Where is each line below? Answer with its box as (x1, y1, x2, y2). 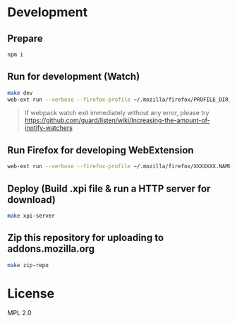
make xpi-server (7, 212, 55, 219)
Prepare (7, 33, 44, 45)
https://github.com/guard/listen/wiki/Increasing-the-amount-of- (24, 116, 210, 124)
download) (7, 194, 56, 206)
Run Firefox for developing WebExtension (7, 144, 194, 156)
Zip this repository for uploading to (7, 232, 164, 244)
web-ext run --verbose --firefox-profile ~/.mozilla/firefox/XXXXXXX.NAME (7, 163, 232, 170)
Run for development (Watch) (7, 71, 140, 83)
